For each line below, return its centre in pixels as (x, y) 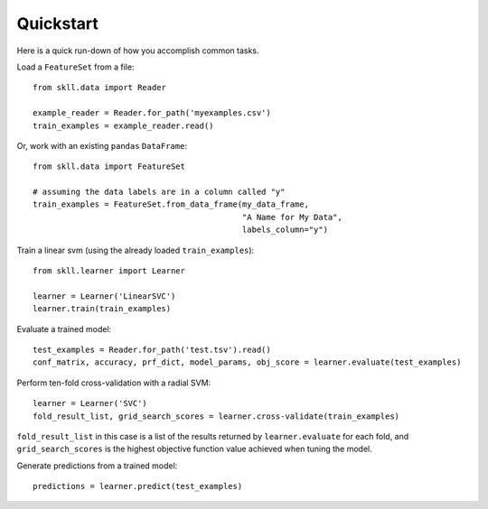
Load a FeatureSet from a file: (75, 67)
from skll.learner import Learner (109, 271)
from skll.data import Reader (100, 88)
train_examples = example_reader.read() (123, 125)
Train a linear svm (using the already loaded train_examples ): (136, 250)
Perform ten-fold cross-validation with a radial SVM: (114, 383)
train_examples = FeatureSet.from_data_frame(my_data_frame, (171, 204)
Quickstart (58, 23)
